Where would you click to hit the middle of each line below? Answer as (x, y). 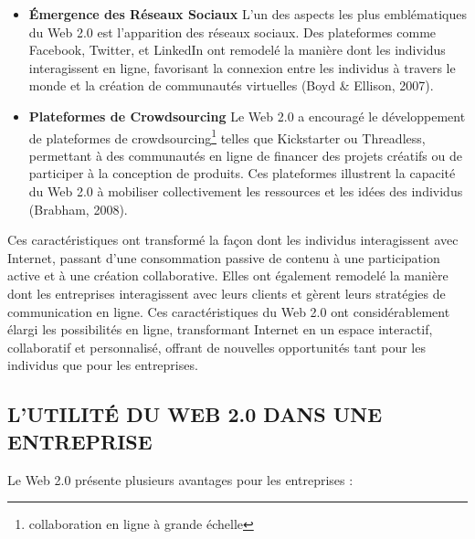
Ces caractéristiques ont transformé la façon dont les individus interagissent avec (233, 240)
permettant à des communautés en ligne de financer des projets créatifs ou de (245, 155)
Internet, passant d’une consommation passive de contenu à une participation (224, 257)
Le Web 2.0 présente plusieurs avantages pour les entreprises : (180, 479)
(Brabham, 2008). (78, 209)
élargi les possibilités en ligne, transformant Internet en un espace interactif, (220, 329)
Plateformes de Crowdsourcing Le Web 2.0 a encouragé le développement (247, 116)
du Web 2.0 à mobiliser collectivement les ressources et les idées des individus (246, 191)
